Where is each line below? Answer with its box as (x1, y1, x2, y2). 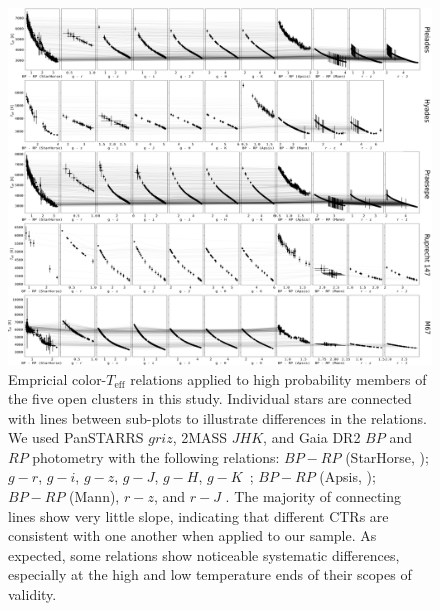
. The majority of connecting (225, 486, 402, 507)
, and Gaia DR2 (263, 427, 361, 448)
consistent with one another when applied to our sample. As (8, 525, 377, 546)
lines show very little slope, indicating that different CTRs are (8, 505, 389, 526)
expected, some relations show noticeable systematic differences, (8, 544, 400, 565)
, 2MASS (172, 427, 228, 448)
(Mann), (69, 486, 120, 507)
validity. (8, 584, 57, 605)
